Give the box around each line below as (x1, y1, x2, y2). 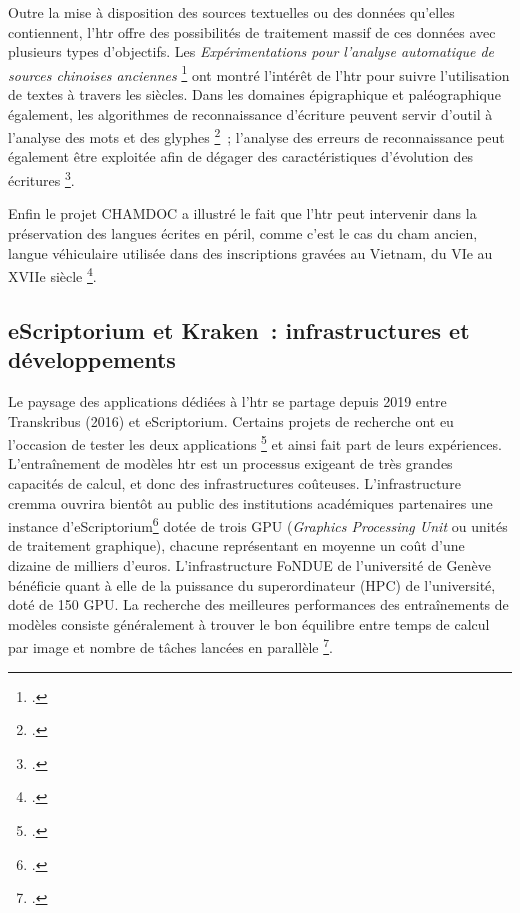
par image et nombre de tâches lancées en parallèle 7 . (8, 634, 333, 658)
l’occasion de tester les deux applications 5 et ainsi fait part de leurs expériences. (8, 431, 502, 454)
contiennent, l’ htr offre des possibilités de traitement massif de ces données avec (8, 21, 496, 42)
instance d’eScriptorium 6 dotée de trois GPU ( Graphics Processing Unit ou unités (8, 513, 508, 536)
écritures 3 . (8, 167, 75, 190)
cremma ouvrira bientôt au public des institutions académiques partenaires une (8, 492, 493, 513)
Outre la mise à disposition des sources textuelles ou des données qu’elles (8, 2, 455, 22)
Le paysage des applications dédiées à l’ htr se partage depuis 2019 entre (8, 390, 447, 411)
